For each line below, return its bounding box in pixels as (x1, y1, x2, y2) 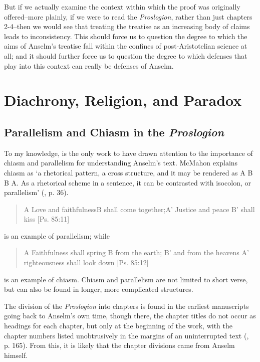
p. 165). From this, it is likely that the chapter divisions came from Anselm (4, 340, 235, 350)
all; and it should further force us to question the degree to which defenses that (4, 50, 247, 61)
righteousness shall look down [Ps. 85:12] (24, 257, 149, 268)
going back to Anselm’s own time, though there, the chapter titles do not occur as (4, 310, 256, 321)
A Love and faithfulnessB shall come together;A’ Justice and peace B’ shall (24, 204, 255, 214)
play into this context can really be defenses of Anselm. (4, 60, 174, 71)
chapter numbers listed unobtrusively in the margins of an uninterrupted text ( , (4, 330, 249, 340)
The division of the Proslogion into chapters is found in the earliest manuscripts (4, 300, 249, 311)
